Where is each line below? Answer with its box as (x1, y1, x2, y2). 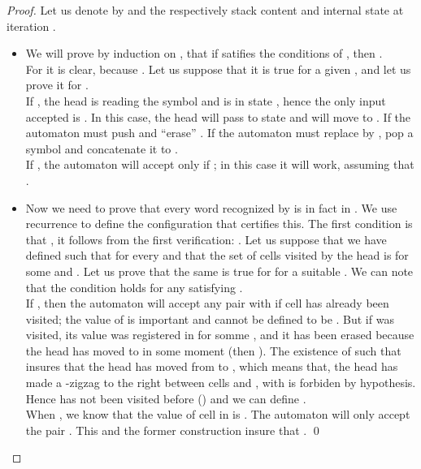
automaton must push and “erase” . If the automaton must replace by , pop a (25, 124, 414, 141)
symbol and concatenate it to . (25, 140, 178, 157)
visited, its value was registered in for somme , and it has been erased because (25, 326, 414, 343)
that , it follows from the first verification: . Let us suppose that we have (25, 230, 387, 247)
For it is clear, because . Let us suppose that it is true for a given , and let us (25, 60, 411, 77)
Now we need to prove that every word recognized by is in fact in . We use (25, 199, 397, 216)
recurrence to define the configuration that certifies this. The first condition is (25, 215, 413, 232)
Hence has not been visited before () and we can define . (25, 389, 306, 407)
